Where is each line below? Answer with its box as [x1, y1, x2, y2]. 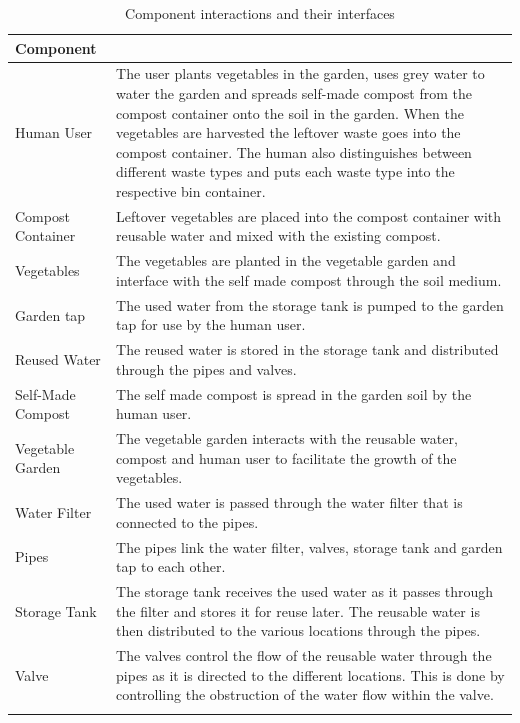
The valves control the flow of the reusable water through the [116, 644, 492, 665]
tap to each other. [116, 556, 226, 577]
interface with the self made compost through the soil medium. [116, 269, 502, 290]
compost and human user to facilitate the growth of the [116, 447, 457, 468]
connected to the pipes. [116, 511, 259, 532]
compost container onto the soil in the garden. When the [116, 102, 464, 123]
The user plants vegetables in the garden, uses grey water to [116, 63, 485, 84]
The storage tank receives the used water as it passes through [116, 580, 494, 601]
